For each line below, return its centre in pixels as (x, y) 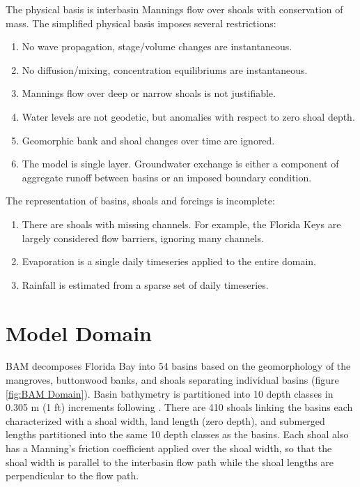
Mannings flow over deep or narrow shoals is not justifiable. (149, 93)
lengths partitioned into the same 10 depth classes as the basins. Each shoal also (177, 434)
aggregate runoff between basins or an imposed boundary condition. (167, 177)
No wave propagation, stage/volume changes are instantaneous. (157, 46)
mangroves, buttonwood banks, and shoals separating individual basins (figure (172, 380)
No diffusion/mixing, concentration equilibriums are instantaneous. (165, 69)
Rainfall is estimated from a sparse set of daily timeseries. (145, 284)
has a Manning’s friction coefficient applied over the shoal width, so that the (169, 448)
